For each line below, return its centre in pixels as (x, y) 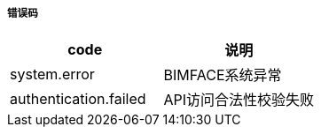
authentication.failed (78, 99)
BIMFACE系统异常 (223, 75)
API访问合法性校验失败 (239, 100)
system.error (52, 74)
